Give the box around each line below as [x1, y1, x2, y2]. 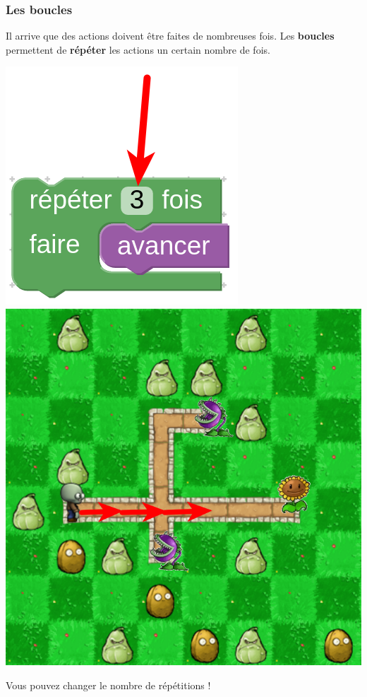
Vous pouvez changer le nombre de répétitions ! [6, 678, 211, 692]
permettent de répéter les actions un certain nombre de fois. [6, 42, 270, 57]
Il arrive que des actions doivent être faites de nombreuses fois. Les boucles [6, 28, 335, 43]
